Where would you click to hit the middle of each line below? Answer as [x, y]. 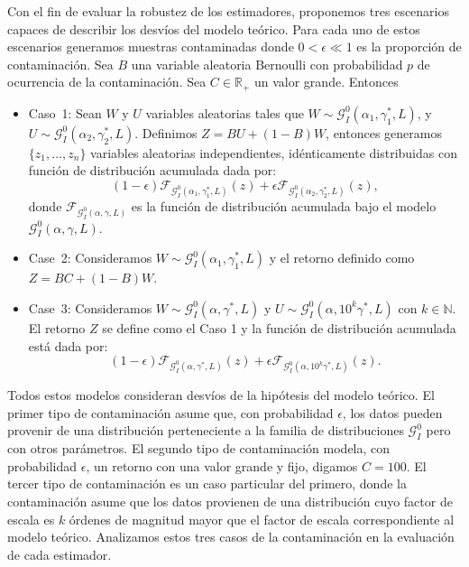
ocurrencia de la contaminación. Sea [107, 82]
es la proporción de [409, 46]
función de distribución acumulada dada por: [152, 170]
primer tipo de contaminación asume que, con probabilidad [170, 412]
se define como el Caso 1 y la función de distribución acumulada [279, 327]
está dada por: [68, 345]
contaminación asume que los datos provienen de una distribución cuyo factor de [230, 502]
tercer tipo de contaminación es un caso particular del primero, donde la [207, 483]
